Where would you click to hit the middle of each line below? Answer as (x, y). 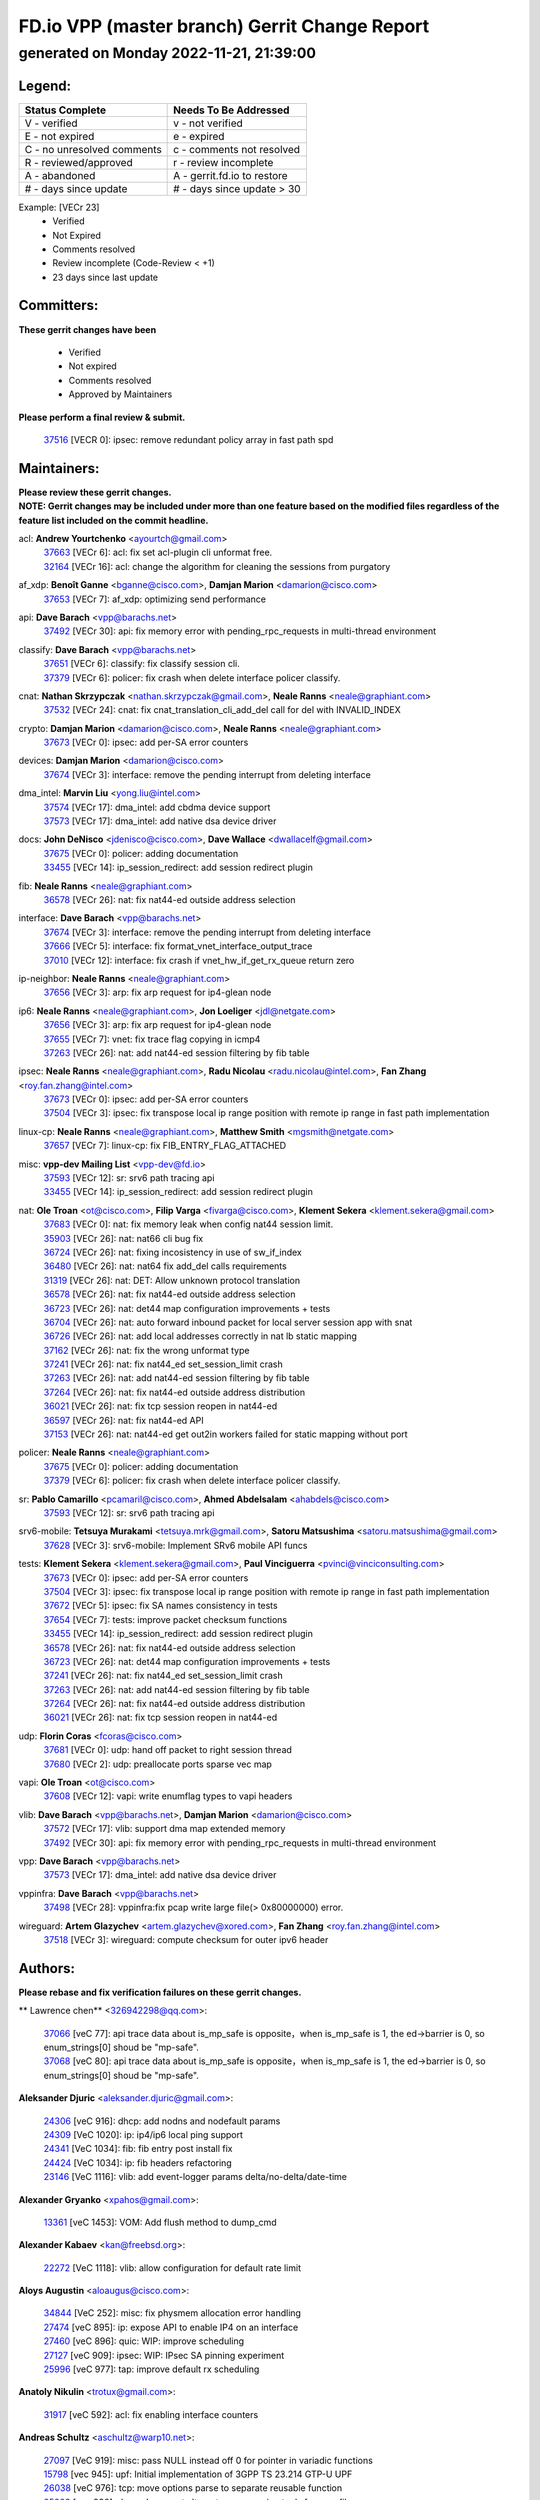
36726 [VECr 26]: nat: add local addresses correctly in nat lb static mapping (200, 1336)
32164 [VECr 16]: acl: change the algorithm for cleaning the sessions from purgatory (217, 566)
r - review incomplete (223, 162)
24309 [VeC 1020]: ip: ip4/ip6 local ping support (143, 2134)
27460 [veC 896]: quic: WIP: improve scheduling (144, 2341)
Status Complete (65, 110)
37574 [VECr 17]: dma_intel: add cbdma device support (157, 807)
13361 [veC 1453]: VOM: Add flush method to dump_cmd (160, 2222)
